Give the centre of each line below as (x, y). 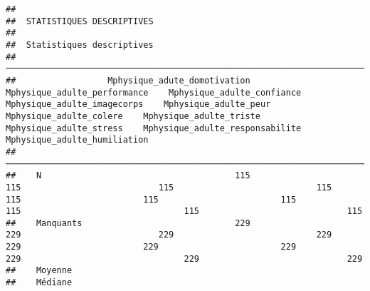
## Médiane (39, 283)
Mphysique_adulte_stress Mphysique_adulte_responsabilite (154, 128)
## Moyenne (39, 271)
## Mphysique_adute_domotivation (128, 80)
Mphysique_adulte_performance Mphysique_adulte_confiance (154, 92)
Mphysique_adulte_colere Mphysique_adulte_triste (133, 116)
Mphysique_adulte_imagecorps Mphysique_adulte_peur (138, 104)
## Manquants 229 (128, 223)
